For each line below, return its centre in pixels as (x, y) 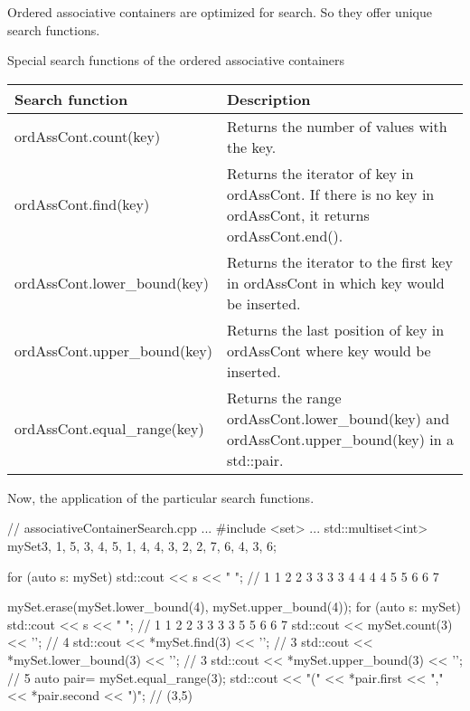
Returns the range (284, 397)
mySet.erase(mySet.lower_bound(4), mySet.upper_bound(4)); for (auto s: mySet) (235, 607)
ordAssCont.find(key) (82, 204)
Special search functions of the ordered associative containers (176, 60)
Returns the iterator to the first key (340, 261)
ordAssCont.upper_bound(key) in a (340, 439)
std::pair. (255, 460)
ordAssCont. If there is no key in (331, 194)
